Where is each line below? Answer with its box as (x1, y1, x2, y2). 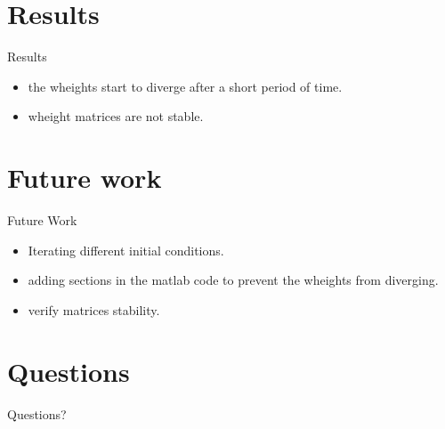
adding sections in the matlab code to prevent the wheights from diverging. (28, 271, 439, 289)
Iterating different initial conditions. (28, 240, 224, 259)
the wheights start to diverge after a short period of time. (28, 77, 343, 95)
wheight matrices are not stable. (28, 107, 204, 125)
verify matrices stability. (28, 300, 160, 319)
